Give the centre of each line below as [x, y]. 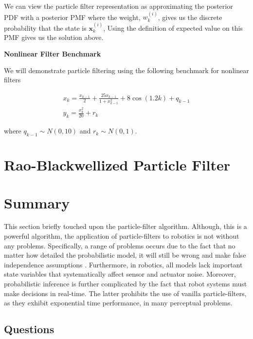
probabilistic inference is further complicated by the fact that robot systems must [126, 283]
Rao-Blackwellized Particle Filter [117, 165]
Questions [29, 329]
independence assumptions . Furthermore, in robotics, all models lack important [123, 264]
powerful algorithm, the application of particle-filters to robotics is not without [122, 236]
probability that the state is [45, 28]
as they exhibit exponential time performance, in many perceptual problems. [118, 303]
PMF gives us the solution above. [54, 37]
